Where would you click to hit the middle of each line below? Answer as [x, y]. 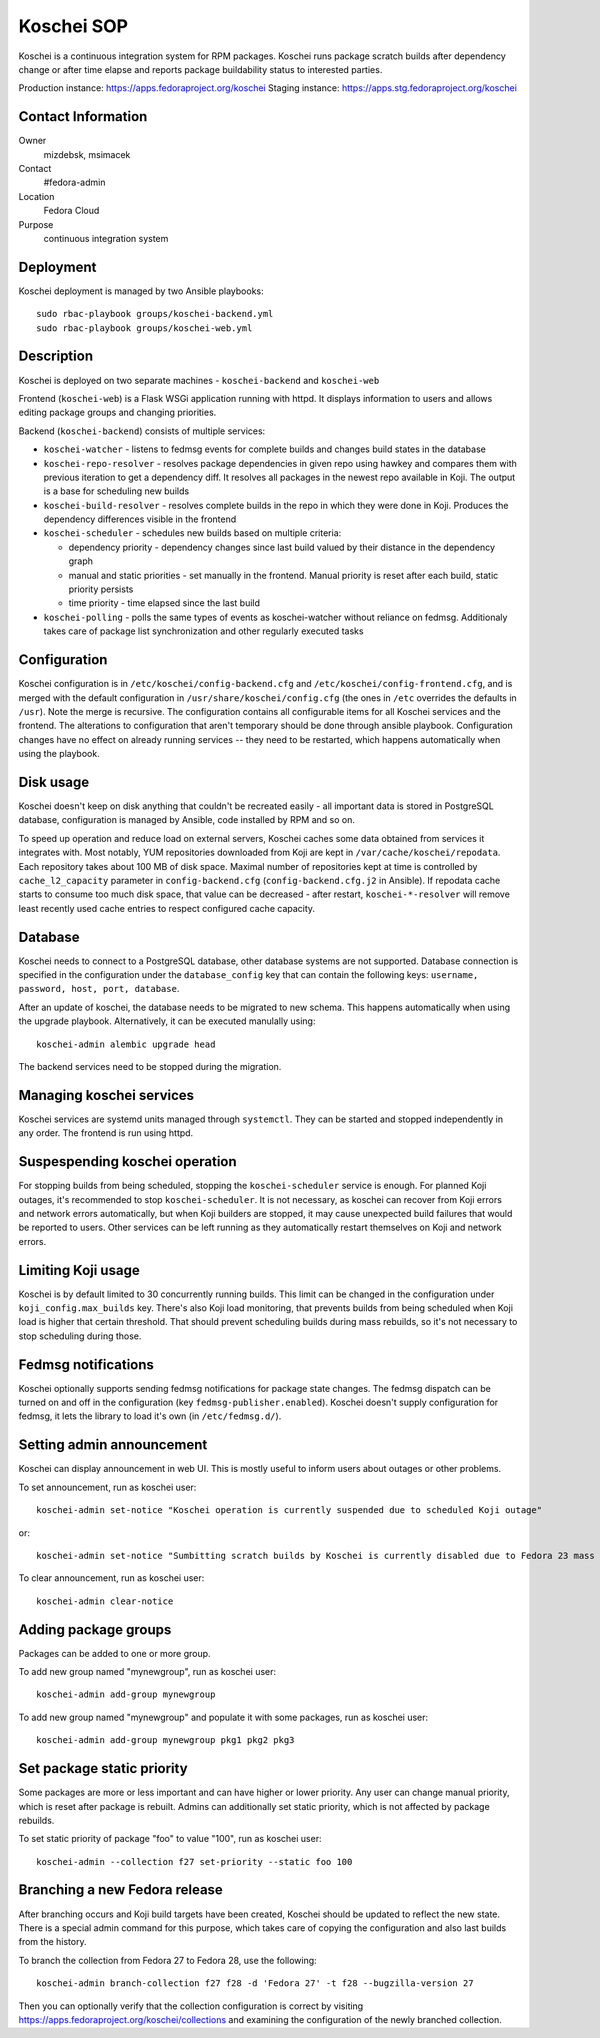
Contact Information [83, 116]
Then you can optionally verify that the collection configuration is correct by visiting [191, 2006]
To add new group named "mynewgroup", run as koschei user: [147, 1672]
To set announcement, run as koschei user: [107, 1487]
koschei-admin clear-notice [105, 1601]
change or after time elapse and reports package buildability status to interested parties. [200, 69]
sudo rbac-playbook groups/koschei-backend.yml [155, 314]
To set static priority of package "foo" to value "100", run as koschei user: [170, 1839]
